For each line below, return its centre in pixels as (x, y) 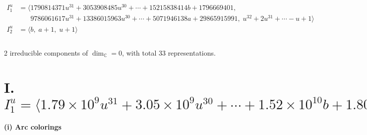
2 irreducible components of (46, 52)
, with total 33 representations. (169, 52)
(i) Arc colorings (33, 126)
